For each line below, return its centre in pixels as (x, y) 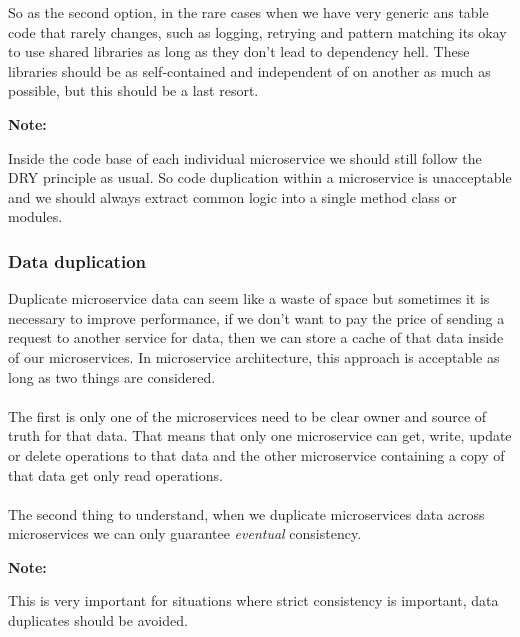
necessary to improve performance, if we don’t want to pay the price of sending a (256, 317)
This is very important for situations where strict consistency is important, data (253, 600)
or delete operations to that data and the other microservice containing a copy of (256, 454)
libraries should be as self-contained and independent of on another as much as (249, 70)
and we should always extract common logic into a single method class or (232, 196)
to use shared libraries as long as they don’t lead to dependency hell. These (239, 51)
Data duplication (77, 260)
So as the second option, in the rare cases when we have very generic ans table (248, 12)
